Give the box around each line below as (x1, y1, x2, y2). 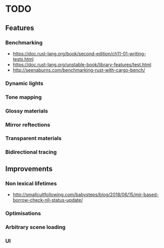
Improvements (5, 164, 53, 173)
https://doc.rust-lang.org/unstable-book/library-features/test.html (12, 61, 152, 67)
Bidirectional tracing (5, 148, 57, 156)
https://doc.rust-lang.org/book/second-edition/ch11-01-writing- (12, 50, 147, 56)
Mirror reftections (5, 121, 51, 128)
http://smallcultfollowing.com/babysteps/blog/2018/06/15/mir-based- (12, 192, 159, 198)
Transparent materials (5, 135, 62, 142)
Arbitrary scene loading (5, 223, 66, 231)
